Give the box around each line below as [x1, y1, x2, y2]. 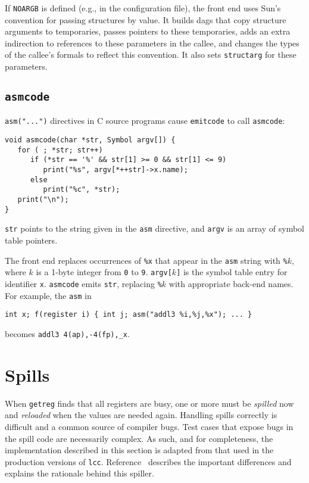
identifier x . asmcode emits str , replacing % [5, 277, 162, 289]
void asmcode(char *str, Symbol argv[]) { [5, 136, 176, 145]
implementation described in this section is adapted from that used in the [5, 444, 274, 456]
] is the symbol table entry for [176, 266, 288, 278]
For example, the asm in [5, 289, 92, 301]
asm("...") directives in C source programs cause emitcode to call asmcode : [5, 114, 285, 127]
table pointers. [5, 234, 58, 247]
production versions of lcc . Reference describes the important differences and [5, 455, 292, 468]
